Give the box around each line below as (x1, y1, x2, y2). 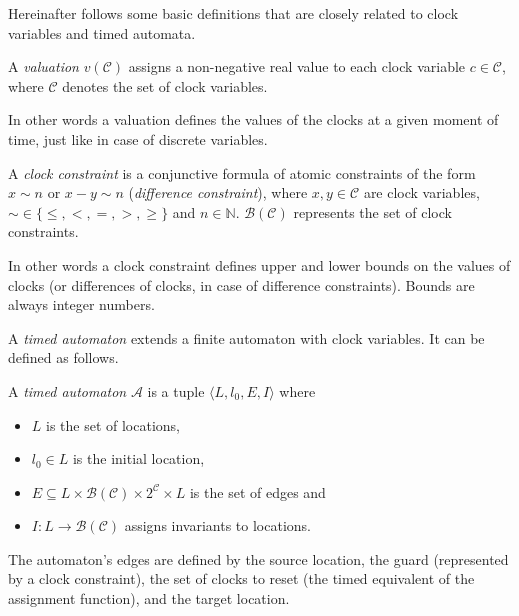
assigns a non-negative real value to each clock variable (128, 56, 466, 77)
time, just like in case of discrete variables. (8, 128, 268, 149)
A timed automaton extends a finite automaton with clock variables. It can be (8, 327, 485, 348)
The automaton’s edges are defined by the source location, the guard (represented (8, 548, 509, 569)
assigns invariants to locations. (124, 515, 311, 536)
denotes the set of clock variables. (62, 75, 268, 96)
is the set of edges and (189, 481, 326, 502)
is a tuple (147, 380, 205, 401)
